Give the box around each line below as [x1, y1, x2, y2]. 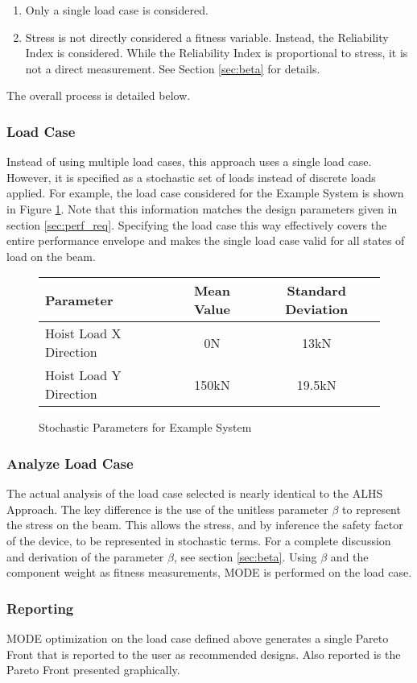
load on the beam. [6, 247, 96, 264]
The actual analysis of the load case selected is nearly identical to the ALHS [6, 485, 383, 502]
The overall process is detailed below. [6, 87, 191, 104]
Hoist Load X [45, 324, 122, 343]
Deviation [285, 300, 349, 319]
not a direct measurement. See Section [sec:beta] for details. [25, 60, 320, 77]
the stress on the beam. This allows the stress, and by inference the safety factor [6, 516, 403, 533]
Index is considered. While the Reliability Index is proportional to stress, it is [25, 44, 408, 61]
